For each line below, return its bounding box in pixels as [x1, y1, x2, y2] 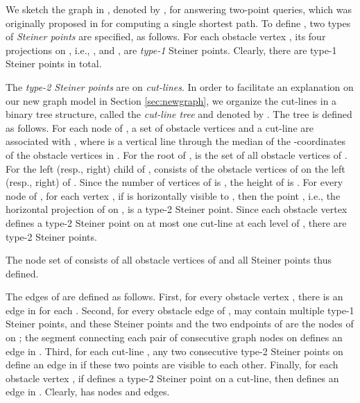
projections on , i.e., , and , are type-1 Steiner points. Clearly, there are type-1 [6, 42, 337, 57]
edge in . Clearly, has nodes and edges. [6, 384, 170, 399]
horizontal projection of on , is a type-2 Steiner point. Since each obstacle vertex [6, 202, 348, 216]
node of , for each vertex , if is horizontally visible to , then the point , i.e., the [6, 188, 341, 203]
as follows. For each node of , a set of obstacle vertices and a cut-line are [6, 120, 314, 135]
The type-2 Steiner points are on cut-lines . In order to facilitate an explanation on [6, 79, 354, 94]
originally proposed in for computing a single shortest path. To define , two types [6, 15, 351, 30]
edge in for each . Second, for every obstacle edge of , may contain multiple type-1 [6, 302, 354, 317]
